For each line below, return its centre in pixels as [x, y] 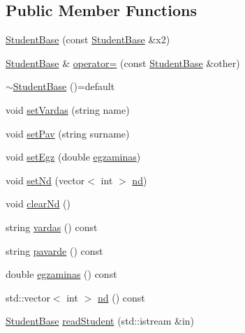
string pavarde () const [54, 250]
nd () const [121, 297]
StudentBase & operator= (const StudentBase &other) [123, 62]
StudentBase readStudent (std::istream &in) [100, 321]
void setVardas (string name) [68, 109]
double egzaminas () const [61, 274]
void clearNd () [38, 203]
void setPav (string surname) [68, 133]
